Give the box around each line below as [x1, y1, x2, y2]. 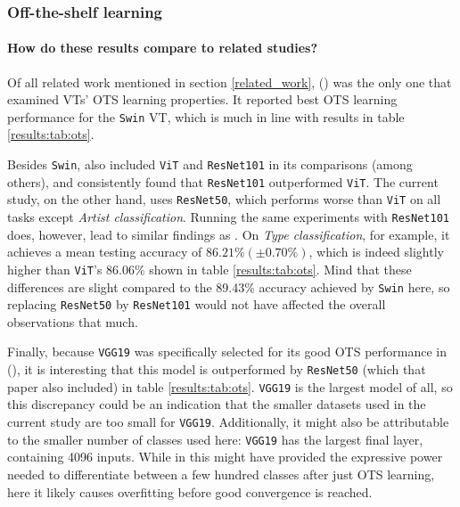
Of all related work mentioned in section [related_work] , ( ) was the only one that [7, 72, 452, 91]
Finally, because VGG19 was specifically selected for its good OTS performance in [7, 342, 448, 361]
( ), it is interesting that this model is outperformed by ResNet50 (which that [7, 360, 426, 379]
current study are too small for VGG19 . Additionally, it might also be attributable [7, 413, 449, 431]
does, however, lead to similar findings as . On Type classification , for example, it [7, 225, 450, 243]
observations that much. [7, 312, 138, 331]
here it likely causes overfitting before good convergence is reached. [7, 482, 373, 501]
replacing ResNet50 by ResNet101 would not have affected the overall [7, 295, 386, 314]
